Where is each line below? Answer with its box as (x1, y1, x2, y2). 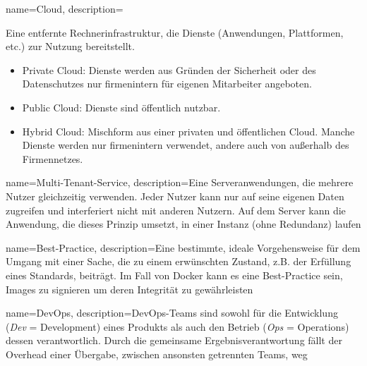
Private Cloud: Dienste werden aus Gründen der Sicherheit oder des (22, 62, 316, 77)
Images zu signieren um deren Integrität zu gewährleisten (6, 281, 253, 296)
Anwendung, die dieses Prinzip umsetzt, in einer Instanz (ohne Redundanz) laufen (6, 216, 361, 231)
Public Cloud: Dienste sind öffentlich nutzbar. (22, 99, 221, 114)
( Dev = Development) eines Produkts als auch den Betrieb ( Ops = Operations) (6, 319, 349, 334)
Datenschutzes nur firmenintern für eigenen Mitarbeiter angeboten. (22, 76, 312, 91)
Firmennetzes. (22, 151, 83, 166)
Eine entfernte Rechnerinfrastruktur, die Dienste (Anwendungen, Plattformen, (6, 25, 344, 39)
